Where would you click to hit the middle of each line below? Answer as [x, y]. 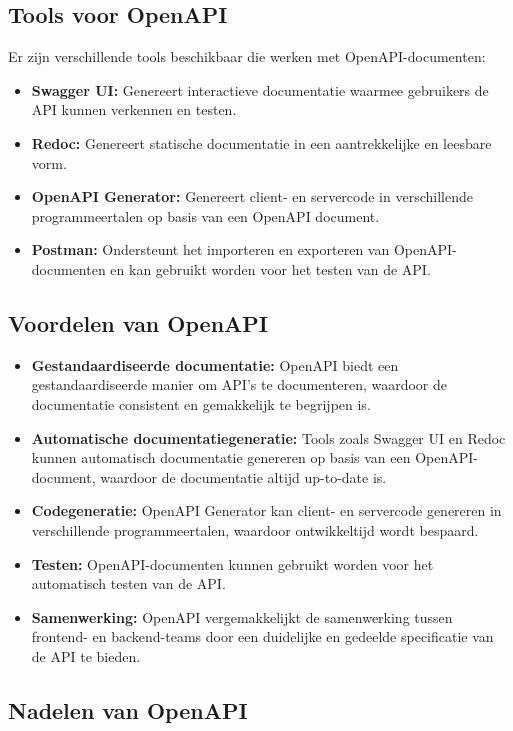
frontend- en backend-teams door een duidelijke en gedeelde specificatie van [262, 636]
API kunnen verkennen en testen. [134, 109]
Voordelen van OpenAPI [138, 322]
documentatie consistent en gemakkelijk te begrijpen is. [201, 403]
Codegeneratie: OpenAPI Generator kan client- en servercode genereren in [266, 510]
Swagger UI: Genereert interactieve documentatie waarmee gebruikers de [260, 89]
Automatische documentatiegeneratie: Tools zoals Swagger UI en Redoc [268, 437]
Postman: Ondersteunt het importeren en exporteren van [210, 249]
